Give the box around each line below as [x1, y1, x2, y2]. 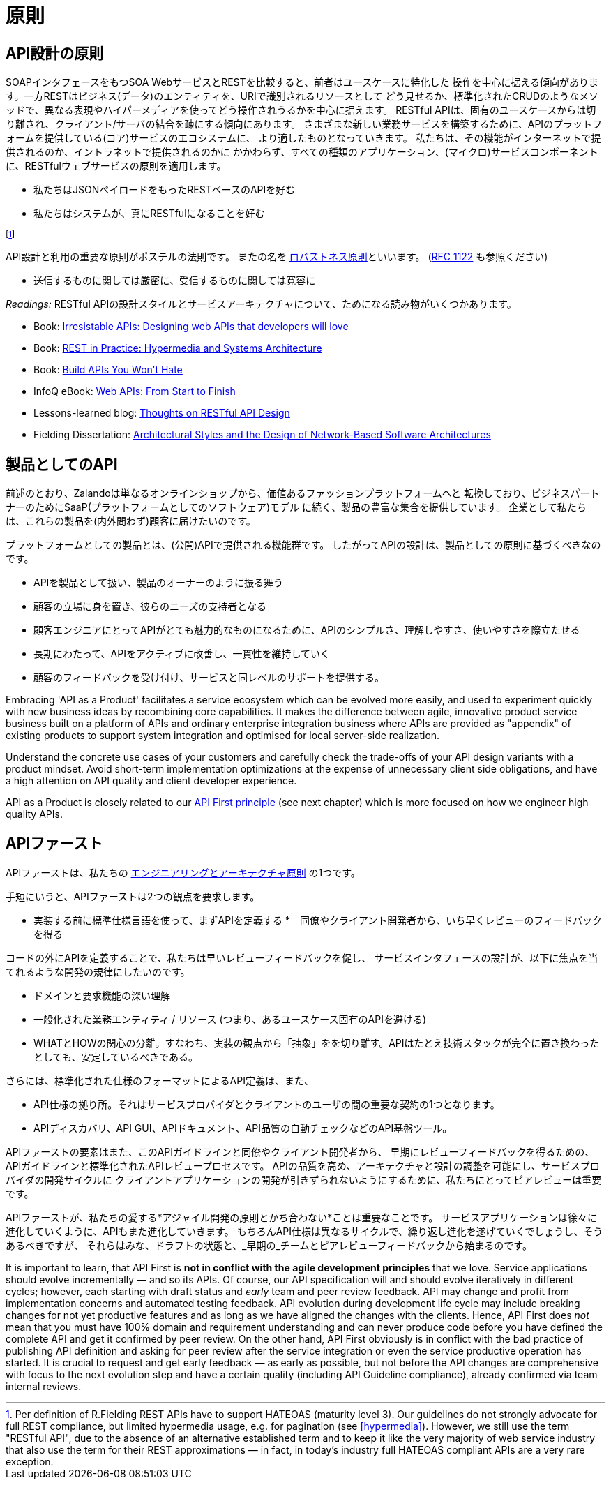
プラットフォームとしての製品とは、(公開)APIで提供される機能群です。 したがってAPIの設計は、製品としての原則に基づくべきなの [6, 539, 601, 551]
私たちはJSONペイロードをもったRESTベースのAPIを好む [33, 184, 296, 196]
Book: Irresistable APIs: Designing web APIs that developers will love [33, 320, 349, 333]
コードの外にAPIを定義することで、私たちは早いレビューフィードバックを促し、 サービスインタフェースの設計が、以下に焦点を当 [6, 951, 598, 964]
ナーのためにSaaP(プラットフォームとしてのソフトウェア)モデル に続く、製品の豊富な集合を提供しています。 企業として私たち [6, 501, 587, 514]
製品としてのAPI [6, 455, 118, 473]
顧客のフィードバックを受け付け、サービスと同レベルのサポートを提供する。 [33, 671, 385, 684]
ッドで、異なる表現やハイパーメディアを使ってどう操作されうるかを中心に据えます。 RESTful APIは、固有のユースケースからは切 [6, 104, 596, 117]
